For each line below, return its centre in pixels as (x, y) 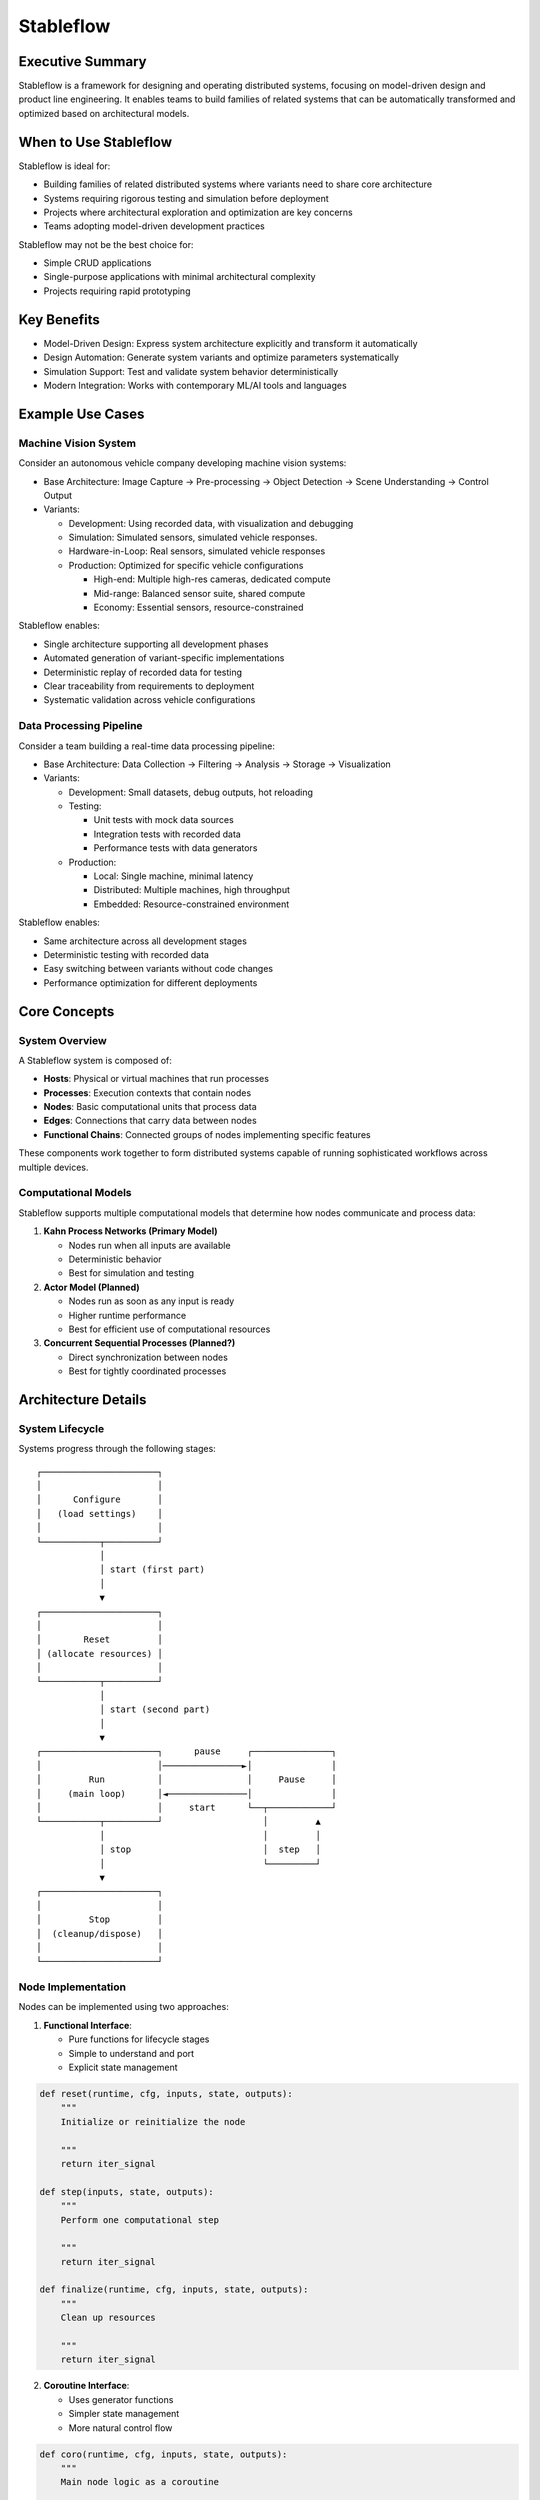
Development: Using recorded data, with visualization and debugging (211, 523)
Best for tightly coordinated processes (147, 1371)
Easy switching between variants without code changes (158, 969)
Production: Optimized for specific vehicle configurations (186, 565)
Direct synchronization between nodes (148, 1357)
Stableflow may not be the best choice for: (106, 244)
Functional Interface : (87, 2025)
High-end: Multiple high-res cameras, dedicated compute (212, 579)
